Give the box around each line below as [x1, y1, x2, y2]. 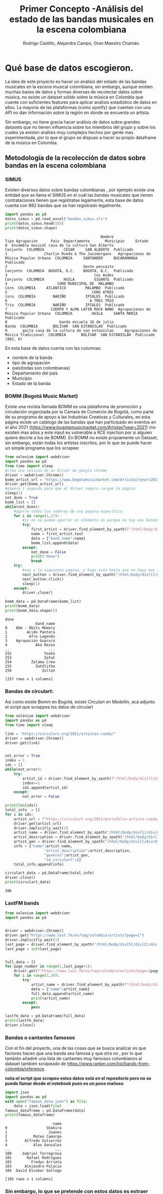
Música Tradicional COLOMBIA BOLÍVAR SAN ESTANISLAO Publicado [5, 332, 155, 337]
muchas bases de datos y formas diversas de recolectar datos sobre [5, 89, 142, 94]
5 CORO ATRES [5, 290, 114, 295]
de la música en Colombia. [5, 140, 58, 146]
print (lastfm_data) [5, 1018, 45, 1023]
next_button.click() [22, 577, 64, 581]
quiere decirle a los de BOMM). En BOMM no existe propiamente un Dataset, [5, 435, 158, 441]
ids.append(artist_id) [22, 785, 68, 790]
